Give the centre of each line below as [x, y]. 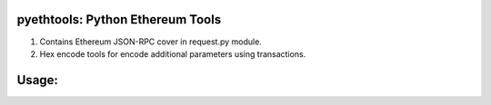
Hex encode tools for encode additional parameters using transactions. [173, 53]
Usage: [38, 80]
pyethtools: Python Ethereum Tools [119, 19]
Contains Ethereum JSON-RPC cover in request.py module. [151, 42]
